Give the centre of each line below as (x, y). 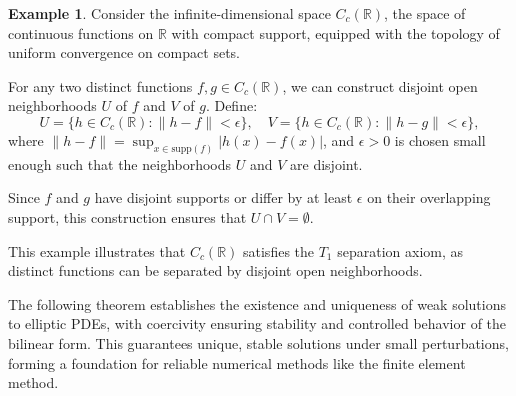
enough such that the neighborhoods (120, 163)
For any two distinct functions (100, 85)
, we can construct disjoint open (380, 85)
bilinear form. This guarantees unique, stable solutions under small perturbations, (258, 342)
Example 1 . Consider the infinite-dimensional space (169, 13)
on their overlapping (429, 197)
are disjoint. (326, 163)
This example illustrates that (97, 250)
